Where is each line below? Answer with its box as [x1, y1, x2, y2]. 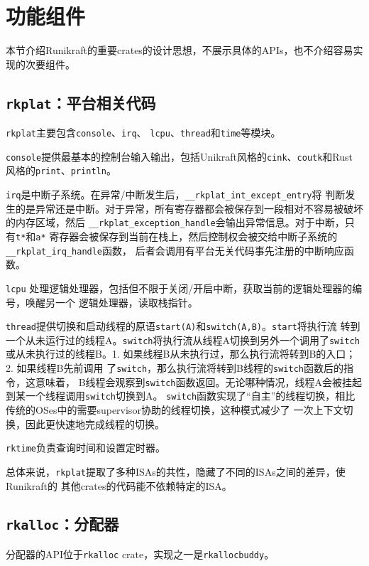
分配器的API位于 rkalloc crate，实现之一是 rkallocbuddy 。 [6, 546, 275, 561]
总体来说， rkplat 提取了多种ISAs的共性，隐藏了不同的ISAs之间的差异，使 [6, 464, 346, 479]
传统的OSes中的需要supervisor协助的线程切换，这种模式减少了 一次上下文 [6, 402, 343, 417]
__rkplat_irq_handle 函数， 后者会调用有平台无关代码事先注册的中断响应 [6, 242, 344, 257]
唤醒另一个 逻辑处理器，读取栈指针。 [25, 294, 198, 309]
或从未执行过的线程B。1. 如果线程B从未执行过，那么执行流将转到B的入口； [6, 346, 356, 361]
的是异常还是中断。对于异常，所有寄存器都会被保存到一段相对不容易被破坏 [15, 201, 363, 215]
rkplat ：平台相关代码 [6, 91, 156, 113]
